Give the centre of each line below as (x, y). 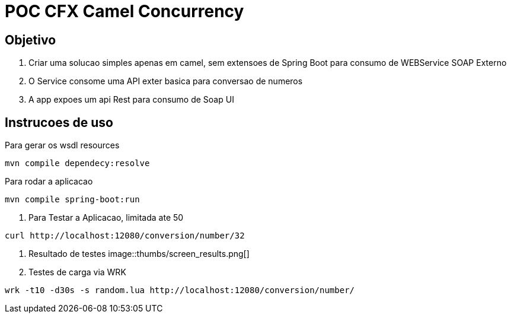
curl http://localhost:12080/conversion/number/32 (125, 236)
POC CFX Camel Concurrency (124, 11)
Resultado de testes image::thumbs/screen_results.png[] (139, 254)
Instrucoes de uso (59, 122)
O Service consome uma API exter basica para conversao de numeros (166, 81)
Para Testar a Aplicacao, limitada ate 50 (106, 218)
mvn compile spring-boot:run (72, 200)
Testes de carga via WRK (77, 272)
